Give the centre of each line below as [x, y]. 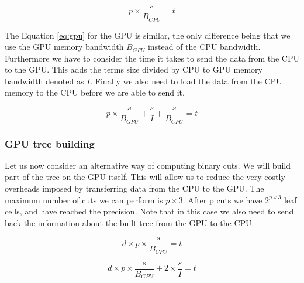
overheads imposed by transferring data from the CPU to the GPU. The [134, 188]
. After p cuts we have [222, 200]
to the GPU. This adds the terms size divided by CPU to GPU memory [134, 69]
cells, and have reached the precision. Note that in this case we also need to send [149, 211]
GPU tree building [50, 143]
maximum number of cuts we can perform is [84, 200]
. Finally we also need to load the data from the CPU [186, 81]
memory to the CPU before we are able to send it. [95, 92]
